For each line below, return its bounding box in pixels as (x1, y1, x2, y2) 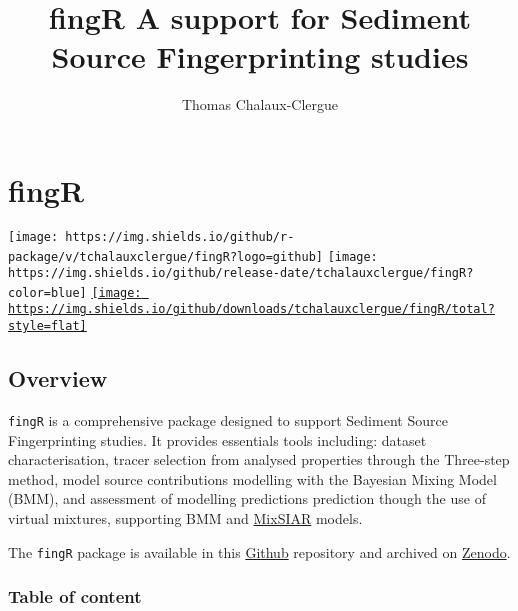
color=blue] (8, 285, 87, 300)
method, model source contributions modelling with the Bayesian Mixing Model (8, 468, 497, 489)
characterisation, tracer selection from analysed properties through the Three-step (8, 449, 510, 470)
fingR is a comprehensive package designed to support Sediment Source (8, 409, 448, 430)
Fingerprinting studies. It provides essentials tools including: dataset (8, 429, 427, 450)
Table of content (8, 584, 142, 609)
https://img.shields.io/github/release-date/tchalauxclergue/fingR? (8, 266, 474, 281)
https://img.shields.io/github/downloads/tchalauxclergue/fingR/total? (8, 302, 495, 317)
